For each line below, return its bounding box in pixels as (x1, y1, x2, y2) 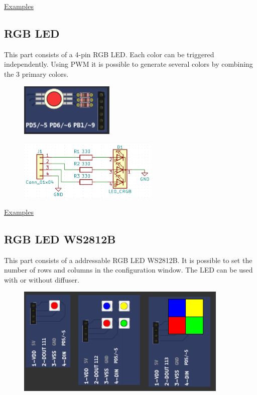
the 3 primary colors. (4, 68, 69, 79)
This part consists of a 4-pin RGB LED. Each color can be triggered (4, 49, 214, 59)
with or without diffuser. (4, 274, 79, 285)
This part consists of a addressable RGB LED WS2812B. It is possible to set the (4, 254, 252, 265)
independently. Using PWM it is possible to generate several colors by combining (4, 59, 253, 69)
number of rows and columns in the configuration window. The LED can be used (4, 265, 253, 275)
